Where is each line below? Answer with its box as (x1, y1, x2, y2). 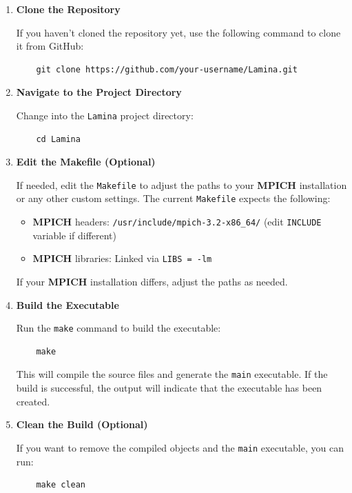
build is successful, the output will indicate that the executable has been (16, 381, 322, 395)
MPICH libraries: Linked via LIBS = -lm (32, 251, 212, 265)
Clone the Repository (16, 2, 121, 16)
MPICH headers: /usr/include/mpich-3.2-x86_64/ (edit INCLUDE (32, 214, 322, 229)
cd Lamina (36, 134, 81, 144)
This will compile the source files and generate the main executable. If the (16, 367, 328, 381)
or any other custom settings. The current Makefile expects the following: (16, 191, 331, 205)
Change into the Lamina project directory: (16, 108, 194, 122)
